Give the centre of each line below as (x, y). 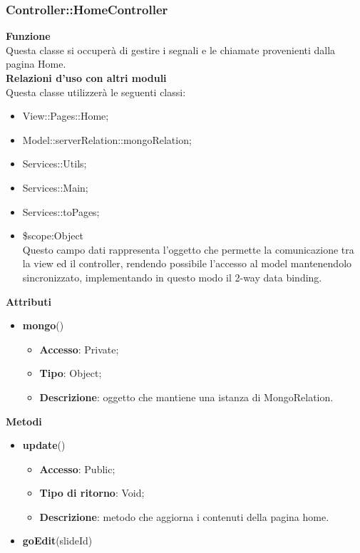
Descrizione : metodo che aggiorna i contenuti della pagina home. (184, 516)
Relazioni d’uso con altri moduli (86, 78)
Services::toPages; (61, 211)
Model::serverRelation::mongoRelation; (107, 139)
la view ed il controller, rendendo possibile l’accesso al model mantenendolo (187, 263)
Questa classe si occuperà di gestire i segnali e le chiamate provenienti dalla (171, 50)
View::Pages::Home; (66, 116)
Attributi (29, 301)
